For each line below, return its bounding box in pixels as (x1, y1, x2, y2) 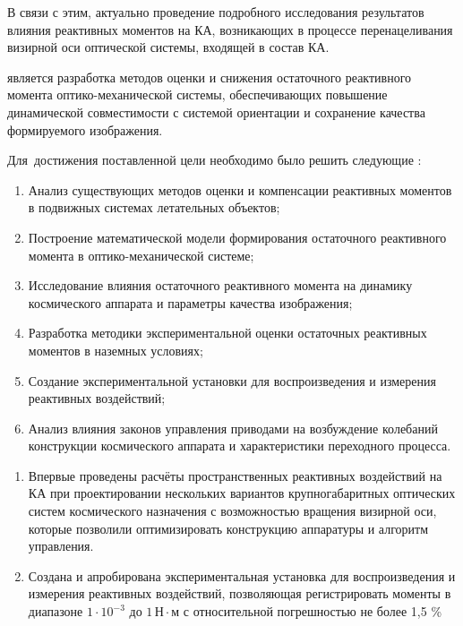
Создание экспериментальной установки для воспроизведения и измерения (28, 371, 436, 390)
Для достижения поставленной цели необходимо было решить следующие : (7, 150, 422, 169)
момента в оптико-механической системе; (28, 245, 254, 264)
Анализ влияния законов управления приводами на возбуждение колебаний (28, 418, 438, 437)
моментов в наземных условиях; (28, 340, 203, 359)
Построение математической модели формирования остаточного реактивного (28, 227, 447, 246)
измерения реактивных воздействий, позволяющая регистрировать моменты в (28, 584, 451, 603)
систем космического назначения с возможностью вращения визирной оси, (28, 502, 437, 520)
